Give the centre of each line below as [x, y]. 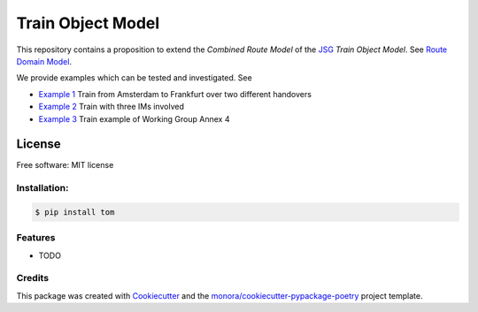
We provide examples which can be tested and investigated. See [134, 78]
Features [36, 238]
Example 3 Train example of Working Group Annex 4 [134, 118]
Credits [32, 278]
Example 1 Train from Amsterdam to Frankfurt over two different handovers [175, 94]
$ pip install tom [75, 212]
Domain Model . [44, 61]
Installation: [42, 188]
